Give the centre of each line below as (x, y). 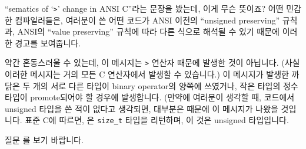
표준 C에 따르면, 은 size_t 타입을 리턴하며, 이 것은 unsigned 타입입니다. (157, 120)
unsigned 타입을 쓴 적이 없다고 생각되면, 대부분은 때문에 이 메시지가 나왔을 (142, 108)
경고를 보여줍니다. (48, 43)
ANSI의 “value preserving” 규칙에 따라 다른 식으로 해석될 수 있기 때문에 (148, 31)
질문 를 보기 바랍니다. (44, 140)
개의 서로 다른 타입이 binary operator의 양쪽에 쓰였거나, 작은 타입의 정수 (165, 85)
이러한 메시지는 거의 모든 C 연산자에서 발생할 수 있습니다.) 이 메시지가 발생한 (147, 74)
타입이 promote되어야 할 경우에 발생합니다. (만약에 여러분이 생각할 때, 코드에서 (150, 97)
